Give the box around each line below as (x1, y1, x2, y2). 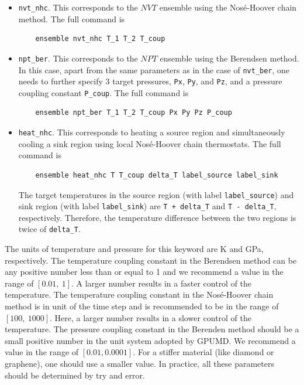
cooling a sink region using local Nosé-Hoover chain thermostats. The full (18, 137, 281, 149)
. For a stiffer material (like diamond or (133, 346, 274, 358)
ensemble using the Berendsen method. (160, 52, 299, 64)
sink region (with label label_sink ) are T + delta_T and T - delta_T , (18, 200, 277, 212)
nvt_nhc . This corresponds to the (18, 1, 138, 13)
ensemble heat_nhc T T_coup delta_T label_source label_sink (35, 171, 278, 179)
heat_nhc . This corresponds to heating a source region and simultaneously (18, 126, 285, 138)
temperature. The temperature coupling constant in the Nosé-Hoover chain (5, 288, 274, 301)
